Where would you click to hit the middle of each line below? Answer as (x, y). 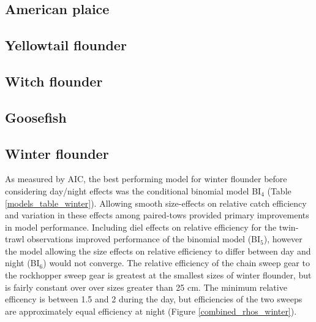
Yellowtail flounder (66, 45)
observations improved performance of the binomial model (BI (144, 239)
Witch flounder (54, 81)
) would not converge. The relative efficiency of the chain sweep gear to (176, 263)
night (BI (22, 263)
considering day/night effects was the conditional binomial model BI (133, 190)
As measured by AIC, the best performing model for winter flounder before (146, 179)
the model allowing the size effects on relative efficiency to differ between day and (158, 251)
